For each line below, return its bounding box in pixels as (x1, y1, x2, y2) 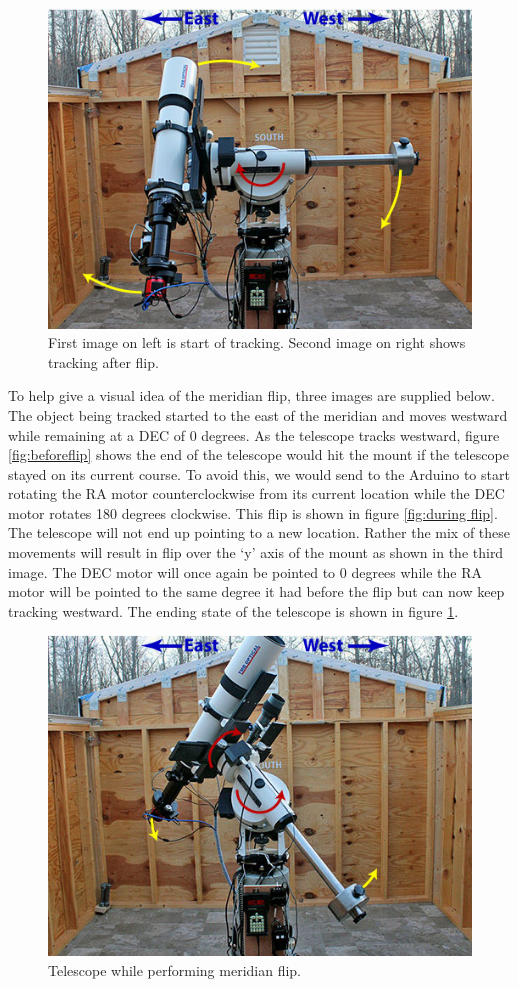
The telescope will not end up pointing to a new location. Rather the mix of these (8, 522, 511, 543)
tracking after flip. (48, 351, 159, 372)
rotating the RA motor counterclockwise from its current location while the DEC (8, 483, 505, 504)
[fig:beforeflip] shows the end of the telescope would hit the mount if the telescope (8, 444, 509, 465)
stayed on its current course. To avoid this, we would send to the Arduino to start (8, 463, 510, 484)
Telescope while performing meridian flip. (48, 959, 301, 980)
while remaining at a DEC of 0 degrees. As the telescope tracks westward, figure (8, 424, 500, 445)
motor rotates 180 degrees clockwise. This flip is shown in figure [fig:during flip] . (8, 502, 498, 523)
